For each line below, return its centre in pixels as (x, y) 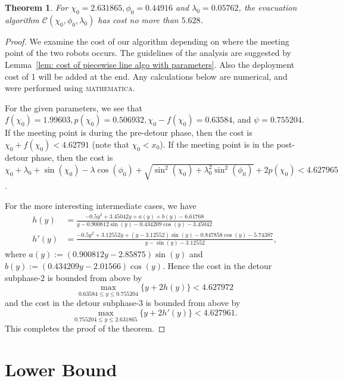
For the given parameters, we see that (74, 107)
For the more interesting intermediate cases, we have (101, 205)
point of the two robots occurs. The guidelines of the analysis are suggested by (148, 53)
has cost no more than (138, 19)
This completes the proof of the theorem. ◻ (85, 328)
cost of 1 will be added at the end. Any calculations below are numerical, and (146, 76)
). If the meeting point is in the (217, 144)
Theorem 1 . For (37, 7)
